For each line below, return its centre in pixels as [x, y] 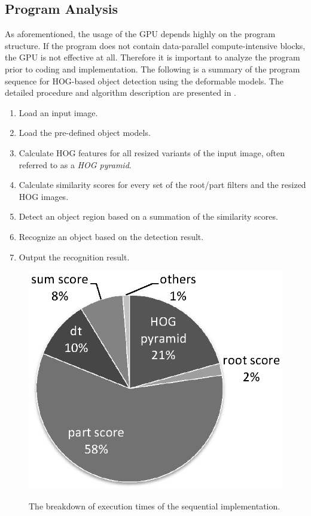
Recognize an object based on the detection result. [111, 236]
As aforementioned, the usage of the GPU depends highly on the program [140, 34]
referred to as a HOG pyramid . [75, 164]
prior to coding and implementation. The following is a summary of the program [153, 69]
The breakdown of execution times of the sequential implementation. [155, 506]
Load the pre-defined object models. [85, 133]
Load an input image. [58, 112]
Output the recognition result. [74, 257]
